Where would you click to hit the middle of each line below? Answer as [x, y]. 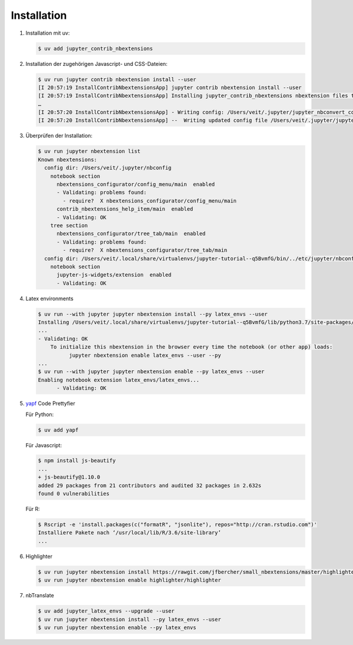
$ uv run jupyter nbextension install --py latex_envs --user [129, 619]
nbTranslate [40, 596]
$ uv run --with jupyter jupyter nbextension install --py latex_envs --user [153, 314]
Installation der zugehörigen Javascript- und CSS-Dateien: [96, 64]
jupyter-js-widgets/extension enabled [114, 275]
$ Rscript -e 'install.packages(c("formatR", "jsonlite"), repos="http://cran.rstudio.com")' [178, 525]
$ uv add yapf [58, 430]
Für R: [33, 509]
